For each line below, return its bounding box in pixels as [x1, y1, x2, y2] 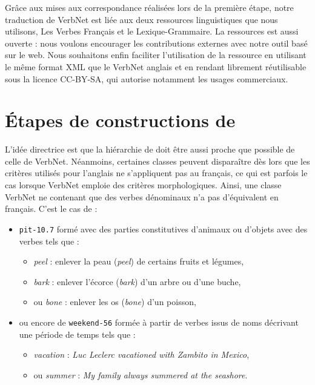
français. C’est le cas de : [5, 202, 98, 215]
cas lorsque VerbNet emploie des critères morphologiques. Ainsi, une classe [5, 179, 282, 191]
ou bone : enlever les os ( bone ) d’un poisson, [33, 295, 196, 308]
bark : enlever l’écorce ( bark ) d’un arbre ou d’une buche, [33, 275, 241, 288]
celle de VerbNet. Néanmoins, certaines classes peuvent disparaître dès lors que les [5, 154, 310, 167]
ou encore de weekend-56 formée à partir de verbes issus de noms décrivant [19, 315, 299, 328]
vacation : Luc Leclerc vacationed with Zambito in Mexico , [33, 348, 250, 361]
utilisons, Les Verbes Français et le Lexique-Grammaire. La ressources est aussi [5, 25, 299, 38]
